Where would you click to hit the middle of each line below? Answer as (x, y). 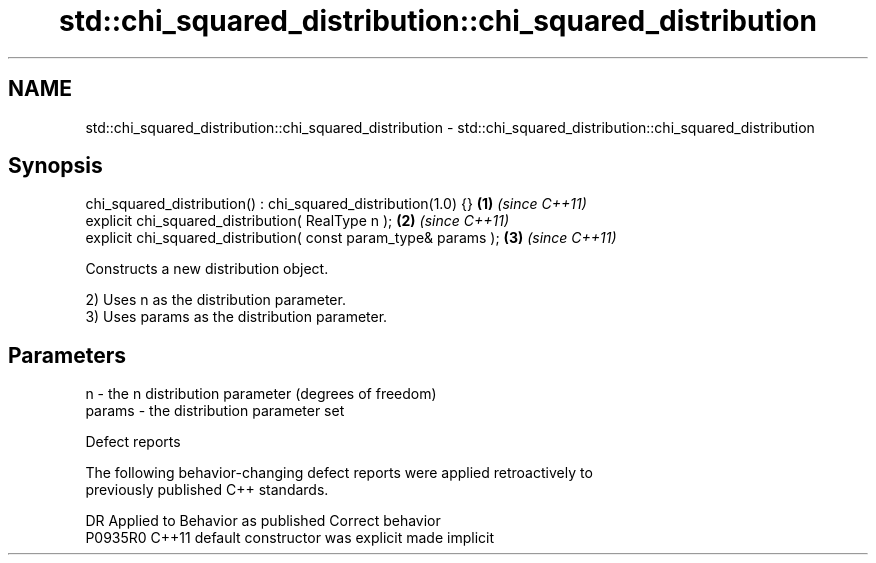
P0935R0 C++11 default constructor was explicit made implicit (290, 538)
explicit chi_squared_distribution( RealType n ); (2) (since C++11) (297, 221)
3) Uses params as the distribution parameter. (236, 317)
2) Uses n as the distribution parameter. (215, 300)
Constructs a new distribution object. (207, 269)
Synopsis (55, 166)
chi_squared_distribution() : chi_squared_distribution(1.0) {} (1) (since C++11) (336, 204)
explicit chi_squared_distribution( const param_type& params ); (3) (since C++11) (351, 238)
